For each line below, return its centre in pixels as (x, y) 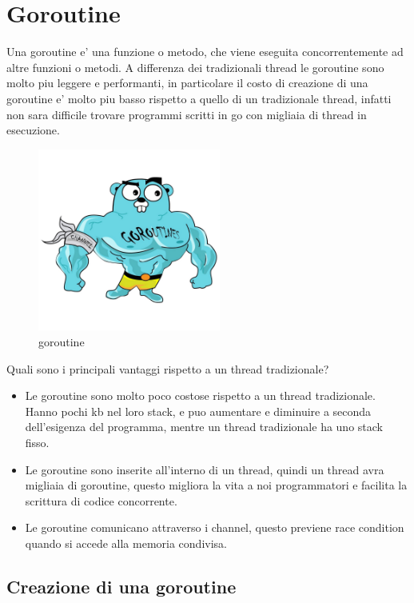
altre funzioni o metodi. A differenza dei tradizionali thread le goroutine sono (195, 67)
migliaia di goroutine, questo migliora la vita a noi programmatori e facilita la (216, 485)
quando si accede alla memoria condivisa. (126, 543)
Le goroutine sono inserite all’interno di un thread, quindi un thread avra (205, 469)
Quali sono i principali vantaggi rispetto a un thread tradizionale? (168, 368)
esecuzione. (33, 130)
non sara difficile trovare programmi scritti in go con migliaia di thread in (187, 114)
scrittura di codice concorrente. (101, 500)
